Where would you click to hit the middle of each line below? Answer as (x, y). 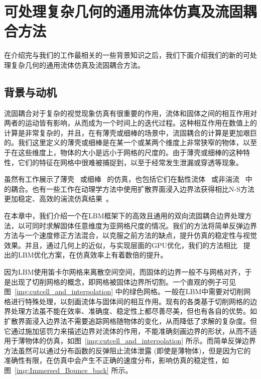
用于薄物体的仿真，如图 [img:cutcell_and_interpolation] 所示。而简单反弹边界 (130, 341)
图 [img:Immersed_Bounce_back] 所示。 (68, 370)
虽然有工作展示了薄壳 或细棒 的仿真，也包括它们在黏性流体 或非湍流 (122, 179)
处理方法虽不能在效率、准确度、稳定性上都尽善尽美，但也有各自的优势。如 (134, 311)
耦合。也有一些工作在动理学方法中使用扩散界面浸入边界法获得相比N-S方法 (133, 188)
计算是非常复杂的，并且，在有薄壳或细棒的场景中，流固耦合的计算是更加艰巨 (130, 132)
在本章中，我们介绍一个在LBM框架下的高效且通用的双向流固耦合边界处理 (124, 216)
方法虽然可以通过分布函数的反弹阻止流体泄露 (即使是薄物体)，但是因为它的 (127, 350)
